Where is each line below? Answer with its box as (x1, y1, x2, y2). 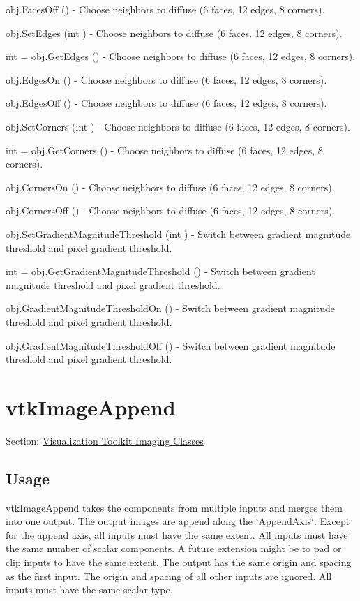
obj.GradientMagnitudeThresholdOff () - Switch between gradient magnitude (6, 338, 336, 353)
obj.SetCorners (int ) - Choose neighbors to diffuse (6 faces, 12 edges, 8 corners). (6, 119, 350, 133)
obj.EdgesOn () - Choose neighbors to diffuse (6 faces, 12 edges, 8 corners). (6, 72, 327, 87)
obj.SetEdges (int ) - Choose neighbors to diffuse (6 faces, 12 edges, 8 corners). (6, 25, 343, 40)
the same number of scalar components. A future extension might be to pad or (6, 541, 342, 556)
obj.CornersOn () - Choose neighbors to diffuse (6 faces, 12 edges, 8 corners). (6, 179, 335, 194)
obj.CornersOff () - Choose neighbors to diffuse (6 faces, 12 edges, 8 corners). (6, 203, 336, 218)
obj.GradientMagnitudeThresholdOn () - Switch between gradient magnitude (6, 301, 336, 316)
